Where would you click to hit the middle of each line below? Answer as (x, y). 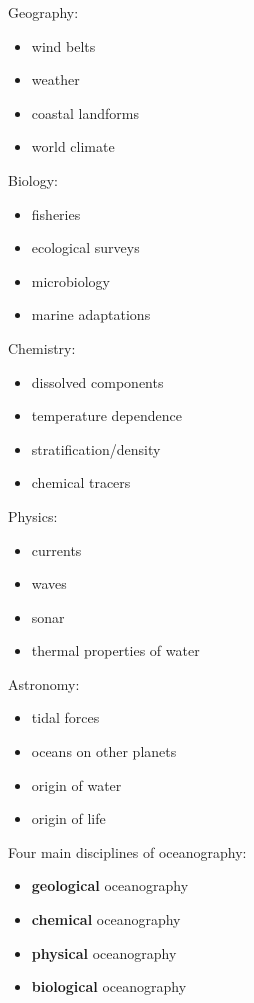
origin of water (76, 784)
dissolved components (97, 381)
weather (55, 79)
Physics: (33, 515)
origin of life (68, 818)
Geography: (43, 12)
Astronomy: (44, 683)
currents (56, 549)
